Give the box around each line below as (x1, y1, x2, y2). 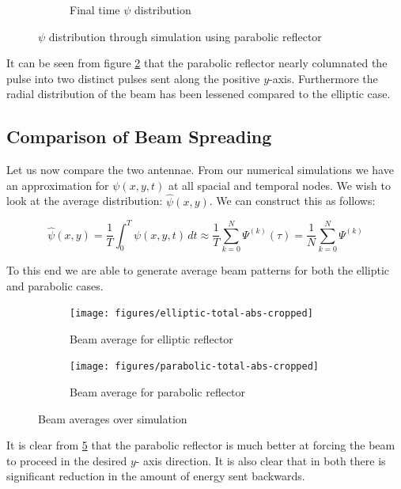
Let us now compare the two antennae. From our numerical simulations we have (6, 161, 394, 178)
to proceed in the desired (6, 452, 127, 468)
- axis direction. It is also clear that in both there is (135, 452, 386, 468)
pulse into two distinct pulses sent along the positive (6, 70, 260, 86)
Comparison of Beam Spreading (6, 124, 272, 149)
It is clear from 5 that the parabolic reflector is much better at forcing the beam (6, 437, 395, 453)
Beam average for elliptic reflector (70, 330, 233, 347)
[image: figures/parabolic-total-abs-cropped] (70, 361, 319, 373)
